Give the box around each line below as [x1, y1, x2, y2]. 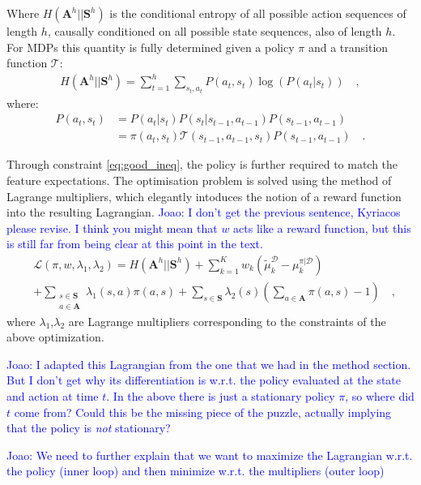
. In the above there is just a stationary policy [106, 388, 335, 405]
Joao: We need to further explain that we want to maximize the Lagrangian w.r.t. [6, 446, 413, 463]
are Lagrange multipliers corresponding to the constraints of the [68, 312, 386, 329]
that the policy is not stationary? [6, 419, 171, 436]
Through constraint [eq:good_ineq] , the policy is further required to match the [6, 156, 398, 173]
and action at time [6, 388, 99, 405]
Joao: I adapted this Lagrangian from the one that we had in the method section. [6, 355, 411, 372]
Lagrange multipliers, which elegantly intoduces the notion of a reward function [6, 187, 402, 204]
